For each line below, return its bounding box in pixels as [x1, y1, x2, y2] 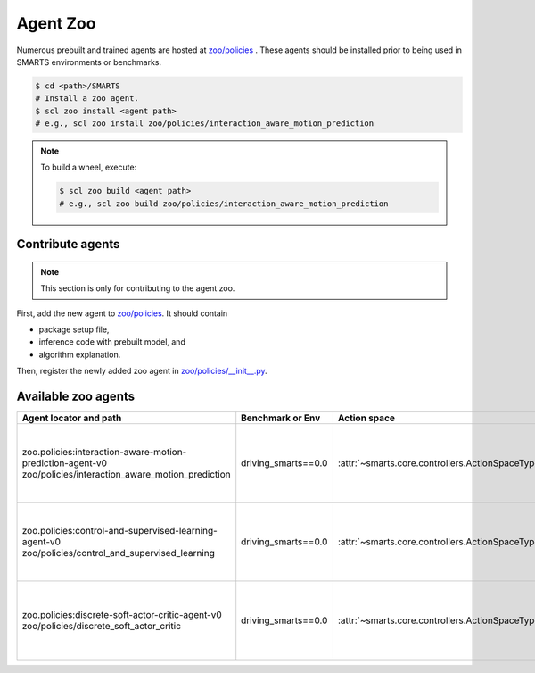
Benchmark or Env [241, 411, 321, 424]
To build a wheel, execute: [40, 162, 137, 173]
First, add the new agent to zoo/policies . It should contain [16, 308, 228, 319]
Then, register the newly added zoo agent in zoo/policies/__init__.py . [16, 366, 267, 377]
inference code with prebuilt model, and [38, 336, 186, 347]
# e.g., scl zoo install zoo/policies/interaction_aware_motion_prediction [35, 119, 374, 129]
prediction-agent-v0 [21, 457, 107, 469]
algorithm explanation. [38, 349, 121, 360]
